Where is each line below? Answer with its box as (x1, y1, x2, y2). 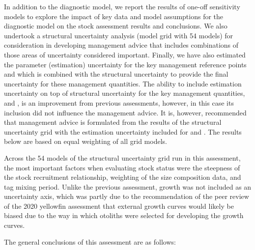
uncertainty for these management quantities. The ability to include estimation (4, 78, 242, 88)
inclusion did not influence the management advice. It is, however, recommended (4, 107, 247, 117)
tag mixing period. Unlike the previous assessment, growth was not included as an (4, 181, 252, 192)
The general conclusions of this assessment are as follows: (4, 236, 176, 247)
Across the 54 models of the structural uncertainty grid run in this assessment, (4, 152, 241, 163)
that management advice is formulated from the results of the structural (4, 117, 222, 127)
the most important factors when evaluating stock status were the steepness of (4, 162, 240, 172)
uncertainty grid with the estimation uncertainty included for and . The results (4, 126, 242, 137)
